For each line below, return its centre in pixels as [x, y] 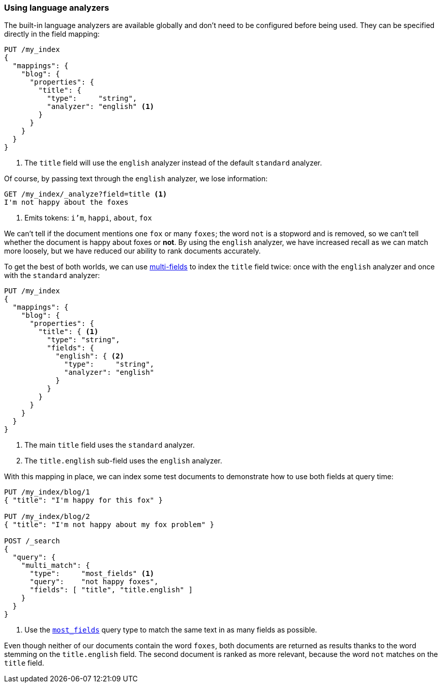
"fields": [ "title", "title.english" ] [111, 590]
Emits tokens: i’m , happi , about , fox [88, 218]
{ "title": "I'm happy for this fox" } [83, 500]
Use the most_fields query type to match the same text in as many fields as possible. [171, 630]
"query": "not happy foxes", [94, 582]
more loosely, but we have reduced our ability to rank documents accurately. [132, 251]
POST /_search [32, 541]
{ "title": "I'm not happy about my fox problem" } [109, 525]
